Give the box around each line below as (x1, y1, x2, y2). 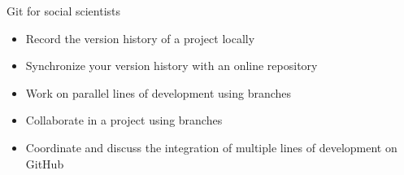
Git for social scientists (7, 2, 121, 19)
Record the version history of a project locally (25, 29, 255, 46)
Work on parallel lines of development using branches (25, 84, 292, 101)
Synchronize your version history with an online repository (25, 57, 318, 74)
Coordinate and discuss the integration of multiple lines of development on (25, 138, 397, 155)
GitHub (25, 155, 64, 172)
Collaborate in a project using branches (25, 112, 223, 129)
